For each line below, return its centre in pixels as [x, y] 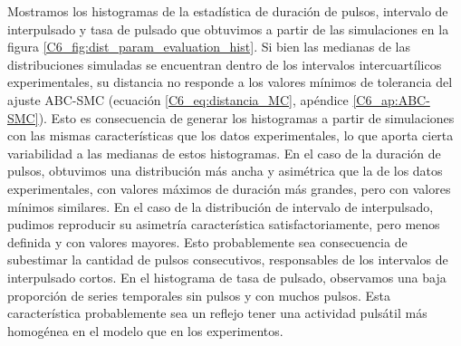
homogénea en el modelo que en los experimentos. [145, 330]
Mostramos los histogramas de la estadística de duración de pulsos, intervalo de [228, 11]
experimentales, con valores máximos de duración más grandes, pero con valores [229, 188]
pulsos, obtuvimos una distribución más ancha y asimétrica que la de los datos [225, 171]
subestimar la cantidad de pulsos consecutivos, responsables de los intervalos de [228, 259]
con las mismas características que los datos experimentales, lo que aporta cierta [230, 135]
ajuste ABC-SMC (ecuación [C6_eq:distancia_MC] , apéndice [178, 99]
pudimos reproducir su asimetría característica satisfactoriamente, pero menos [224, 224]
